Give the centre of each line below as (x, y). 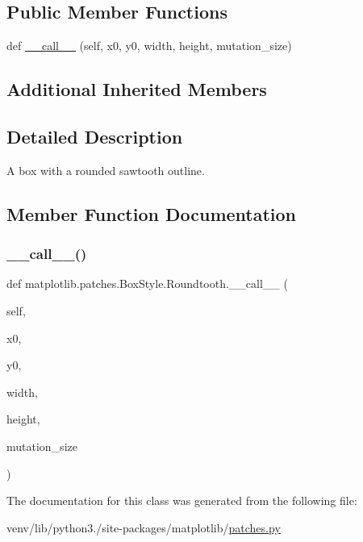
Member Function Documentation (152, 213)
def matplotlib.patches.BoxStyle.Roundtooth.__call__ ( (147, 284)
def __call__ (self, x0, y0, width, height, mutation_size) (149, 46)
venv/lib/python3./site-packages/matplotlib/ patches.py (144, 527)
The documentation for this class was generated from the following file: (182, 500)
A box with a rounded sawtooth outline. (106, 170)
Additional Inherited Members (137, 89)
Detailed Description (95, 136)
